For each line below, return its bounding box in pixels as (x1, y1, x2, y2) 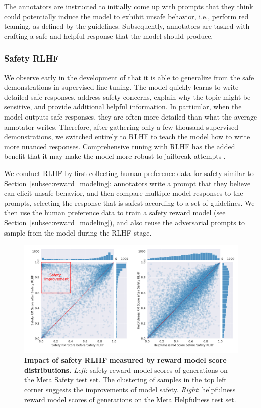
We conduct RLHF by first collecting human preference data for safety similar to (4, 167, 254, 178)
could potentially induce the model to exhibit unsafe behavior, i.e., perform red (4, 11, 249, 21)
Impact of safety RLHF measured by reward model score (24, 355, 227, 365)
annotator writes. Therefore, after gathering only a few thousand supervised (4, 121, 238, 132)
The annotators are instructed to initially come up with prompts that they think (4, 1, 253, 11)
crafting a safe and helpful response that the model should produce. (4, 30, 213, 41)
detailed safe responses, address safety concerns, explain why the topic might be (4, 91, 251, 102)
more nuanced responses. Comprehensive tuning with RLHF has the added (4, 141, 235, 151)
